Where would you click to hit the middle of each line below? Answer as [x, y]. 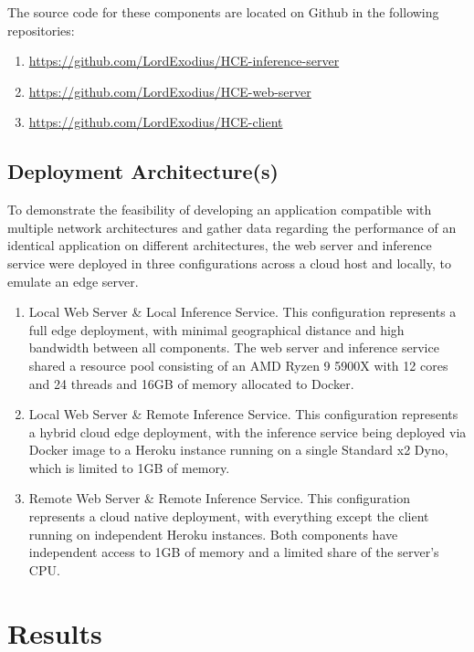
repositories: [41, 30]
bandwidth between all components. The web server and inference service [234, 347]
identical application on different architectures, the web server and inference [220, 245]
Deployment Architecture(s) [143, 171]
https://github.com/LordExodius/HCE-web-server [170, 91]
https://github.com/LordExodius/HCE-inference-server [184, 61]
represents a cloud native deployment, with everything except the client [229, 516]
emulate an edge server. [73, 281]
